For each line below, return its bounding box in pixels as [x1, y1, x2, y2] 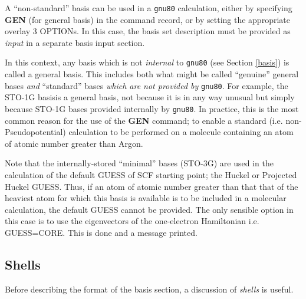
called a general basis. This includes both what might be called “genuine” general [5, 68, 299, 80]
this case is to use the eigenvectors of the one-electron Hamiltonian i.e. [5, 215, 259, 227]
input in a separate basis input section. [5, 36, 145, 48]
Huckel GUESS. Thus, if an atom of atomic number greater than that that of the [5, 180, 298, 192]
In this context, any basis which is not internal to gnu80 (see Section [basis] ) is [5, 56, 289, 68]
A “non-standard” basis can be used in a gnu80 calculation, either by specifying [5, 2, 292, 14]
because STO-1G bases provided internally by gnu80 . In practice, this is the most [5, 102, 299, 114]
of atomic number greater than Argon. [5, 137, 143, 149]
